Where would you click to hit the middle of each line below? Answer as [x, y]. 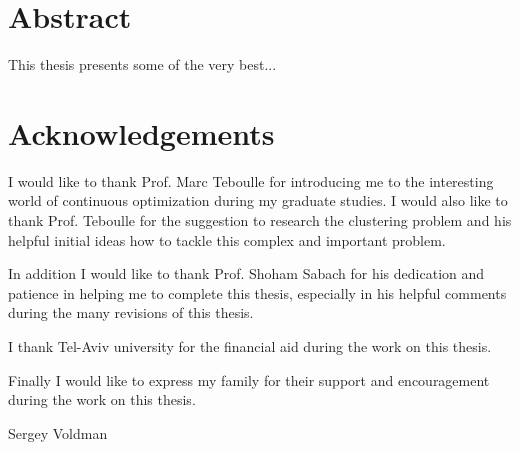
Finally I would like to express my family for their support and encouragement [249, 379]
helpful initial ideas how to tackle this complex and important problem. [227, 239]
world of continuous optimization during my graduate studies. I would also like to [258, 200]
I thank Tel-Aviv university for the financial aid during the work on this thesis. [250, 346]
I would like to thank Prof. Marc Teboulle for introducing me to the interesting [251, 180]
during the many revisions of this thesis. [131, 312]
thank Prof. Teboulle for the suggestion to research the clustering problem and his [260, 220]
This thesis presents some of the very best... [142, 64]
